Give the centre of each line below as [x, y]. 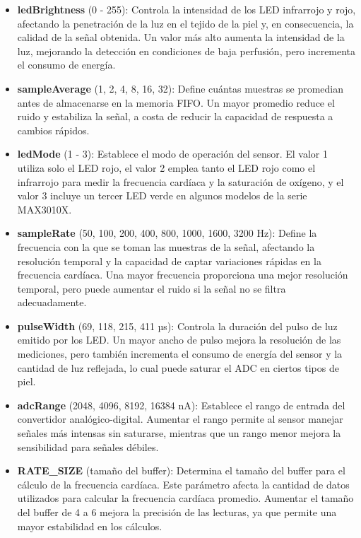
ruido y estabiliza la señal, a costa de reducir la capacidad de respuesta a [175, 116]
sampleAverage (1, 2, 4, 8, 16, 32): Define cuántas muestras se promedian [180, 88]
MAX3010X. [45, 209]
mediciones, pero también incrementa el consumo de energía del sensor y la [180, 354]
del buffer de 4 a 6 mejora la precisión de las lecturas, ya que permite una [177, 512]
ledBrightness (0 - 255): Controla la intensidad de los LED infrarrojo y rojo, [187, 9]
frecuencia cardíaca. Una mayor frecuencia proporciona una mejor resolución [183, 275]
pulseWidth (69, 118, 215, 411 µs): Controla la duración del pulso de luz [177, 326]
